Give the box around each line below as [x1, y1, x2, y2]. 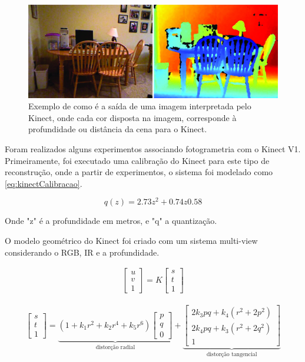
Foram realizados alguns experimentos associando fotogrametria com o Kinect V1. [5, 142, 301, 155]
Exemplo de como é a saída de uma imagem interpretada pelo [28, 100, 251, 112]
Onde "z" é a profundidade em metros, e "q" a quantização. [5, 214, 217, 227]
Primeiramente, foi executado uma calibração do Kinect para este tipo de [5, 154, 270, 166]
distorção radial [95, 344, 135, 351]
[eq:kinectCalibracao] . [5, 177, 82, 189]
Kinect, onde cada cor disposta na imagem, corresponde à [28, 111, 237, 123]
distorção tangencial [206, 351, 257, 358]
